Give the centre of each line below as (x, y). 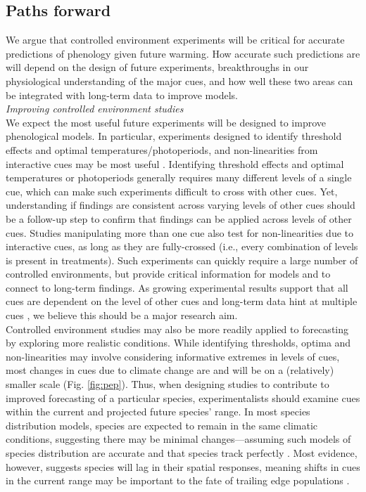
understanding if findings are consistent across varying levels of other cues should (181, 205)
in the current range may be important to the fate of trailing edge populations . (178, 480)
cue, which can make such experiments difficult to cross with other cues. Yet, (172, 191)
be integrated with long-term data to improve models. (122, 95)
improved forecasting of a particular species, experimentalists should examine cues (183, 397)
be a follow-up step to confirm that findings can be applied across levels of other (179, 218)
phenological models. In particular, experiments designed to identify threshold (174, 136)
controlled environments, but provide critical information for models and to (168, 274)
